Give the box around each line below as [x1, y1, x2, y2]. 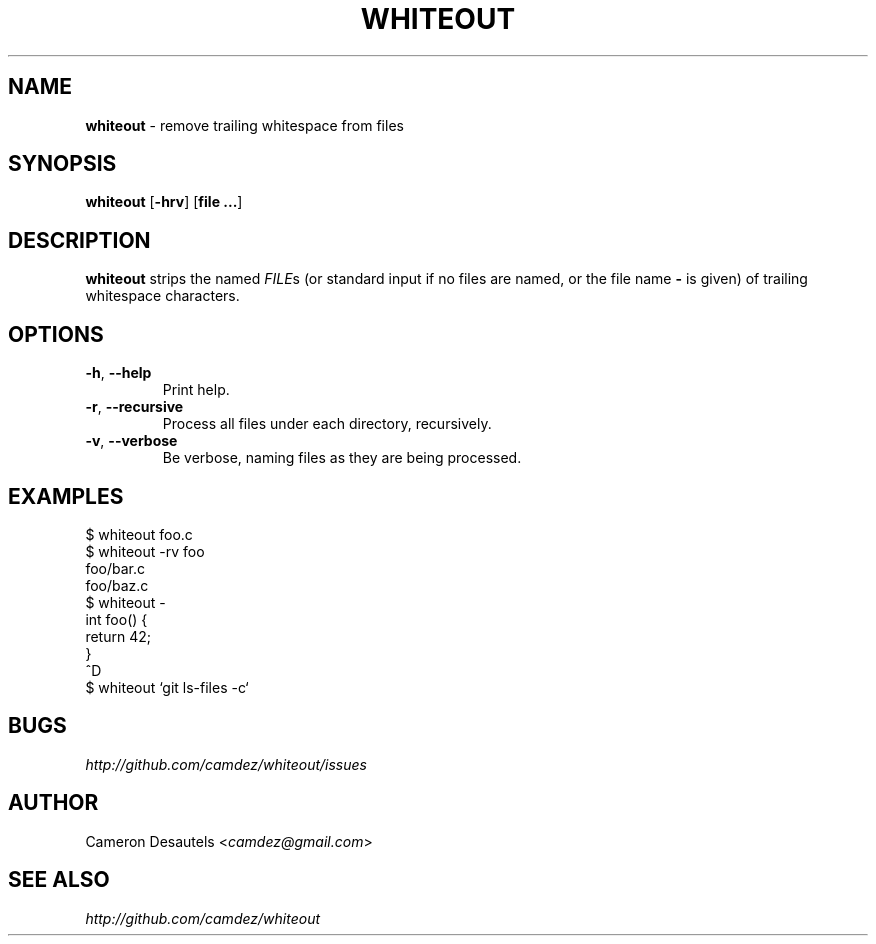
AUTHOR [8, 790, 99, 816]
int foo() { [85, 610, 148, 628]
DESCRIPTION [8, 227, 151, 253]
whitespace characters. [85, 287, 240, 305]
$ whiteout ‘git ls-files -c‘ [85, 678, 249, 696]
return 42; [85, 627, 151, 645]
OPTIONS [8, 321, 104, 347]
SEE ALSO [8, 867, 110, 893]
